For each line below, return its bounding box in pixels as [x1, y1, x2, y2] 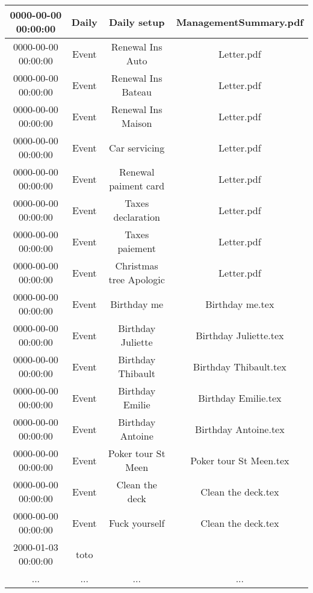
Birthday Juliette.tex [196, 328, 284, 342]
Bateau [122, 85, 152, 99]
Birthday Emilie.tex [198, 390, 282, 405]
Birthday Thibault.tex [193, 359, 287, 373]
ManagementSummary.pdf [176, 14, 303, 29]
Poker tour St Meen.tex [190, 453, 290, 467]
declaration [113, 210, 160, 224]
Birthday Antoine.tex [194, 422, 285, 436]
